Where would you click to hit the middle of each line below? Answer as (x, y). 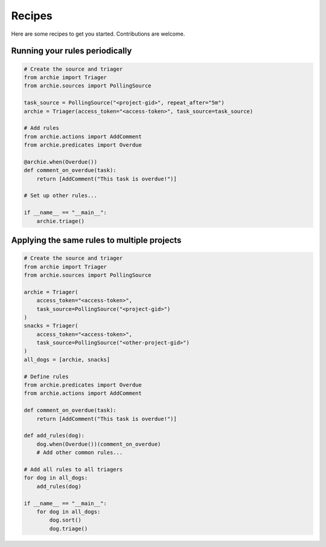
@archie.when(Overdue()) (61, 162)
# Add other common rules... (80, 453)
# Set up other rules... (61, 196)
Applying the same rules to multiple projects (96, 240)
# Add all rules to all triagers (73, 469)
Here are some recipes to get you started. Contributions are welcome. (98, 34)
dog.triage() (69, 529)
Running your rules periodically (72, 51)
